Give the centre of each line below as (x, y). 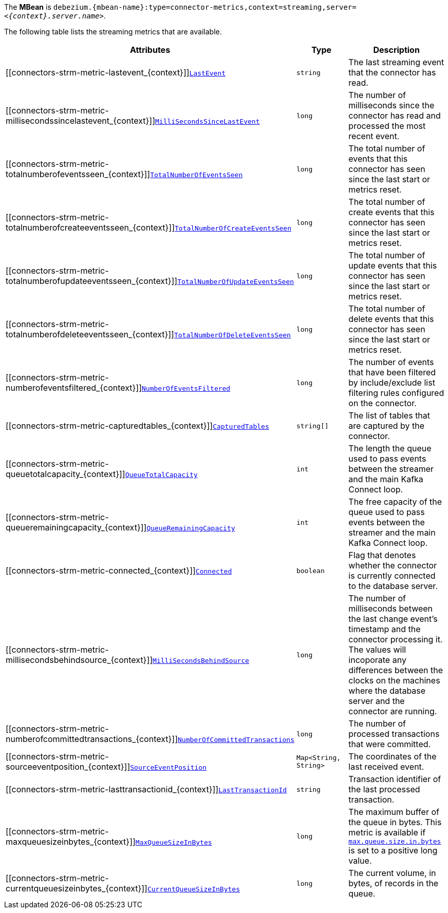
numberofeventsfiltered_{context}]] (74, 388)
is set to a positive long (393, 850)
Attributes (150, 50)
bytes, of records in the (394, 883)
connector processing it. (396, 639)
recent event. (374, 136)
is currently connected (392, 576)
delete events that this (391, 319)
